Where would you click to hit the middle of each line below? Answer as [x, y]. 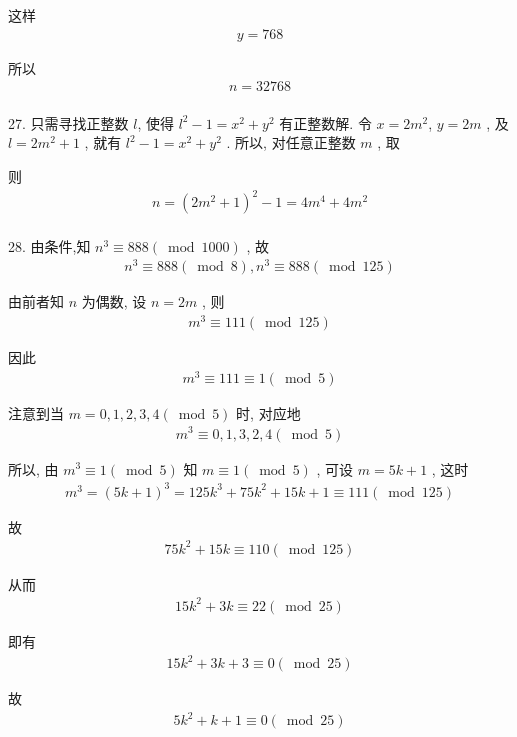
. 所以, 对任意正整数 [291, 142]
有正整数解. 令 [325, 122]
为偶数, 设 [114, 301]
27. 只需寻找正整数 [68, 122]
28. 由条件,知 [49, 245]
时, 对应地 [268, 412]
